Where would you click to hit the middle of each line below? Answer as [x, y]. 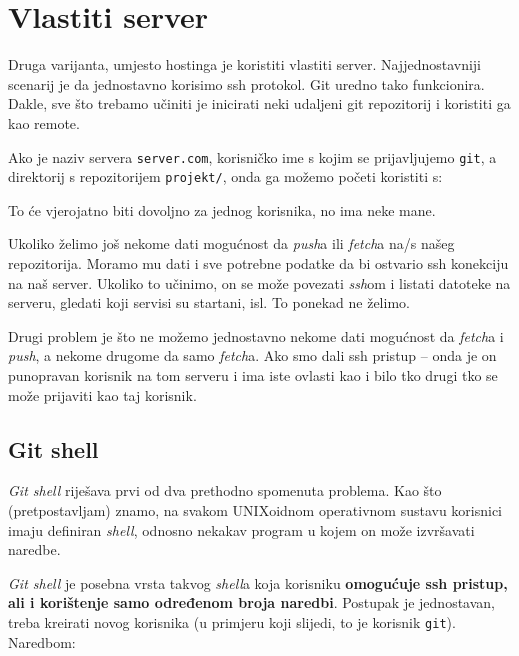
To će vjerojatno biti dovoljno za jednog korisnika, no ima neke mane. [222, 209]
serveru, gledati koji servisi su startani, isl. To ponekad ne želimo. [209, 302]
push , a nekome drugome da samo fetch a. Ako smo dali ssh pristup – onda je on [252, 355]
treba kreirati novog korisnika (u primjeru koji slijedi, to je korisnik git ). [232, 621]
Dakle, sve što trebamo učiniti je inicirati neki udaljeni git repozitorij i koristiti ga [259, 103]
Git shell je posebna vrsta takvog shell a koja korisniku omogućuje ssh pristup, [258, 582]
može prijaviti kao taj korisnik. [102, 394]
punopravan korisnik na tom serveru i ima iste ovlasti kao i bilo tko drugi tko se [253, 374]
